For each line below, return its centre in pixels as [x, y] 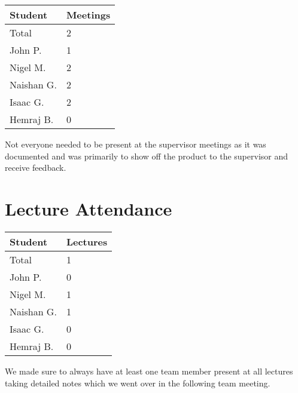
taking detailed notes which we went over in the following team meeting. [138, 383]
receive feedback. [36, 168]
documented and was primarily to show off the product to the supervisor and [147, 156]
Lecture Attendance [89, 208]
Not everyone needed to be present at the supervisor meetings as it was [136, 144]
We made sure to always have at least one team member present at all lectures [149, 371]
